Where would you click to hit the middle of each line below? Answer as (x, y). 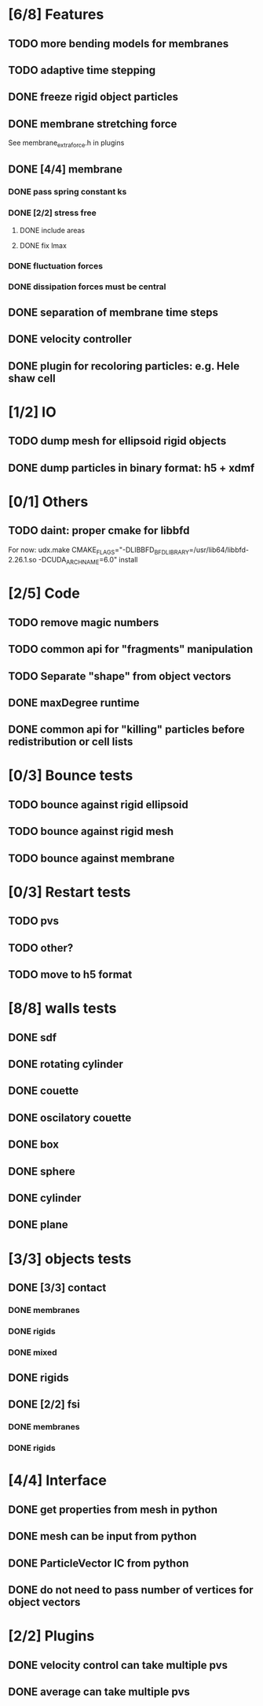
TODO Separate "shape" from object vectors (120, 676)
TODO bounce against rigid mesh (91, 831)
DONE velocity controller (70, 339)
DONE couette (44, 1091)
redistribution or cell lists (71, 742)
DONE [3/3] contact (57, 1287)
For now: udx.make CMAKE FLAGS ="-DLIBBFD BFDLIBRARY (99, 551)
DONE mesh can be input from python (102, 1536)
